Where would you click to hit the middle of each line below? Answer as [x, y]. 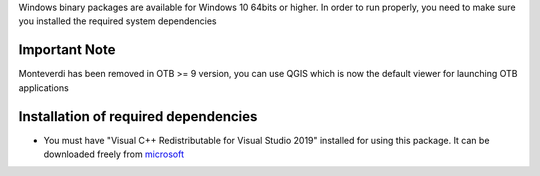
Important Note [67, 50]
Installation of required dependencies [138, 116]
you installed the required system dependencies [117, 21]
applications [43, 87]
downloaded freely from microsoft [114, 154]
